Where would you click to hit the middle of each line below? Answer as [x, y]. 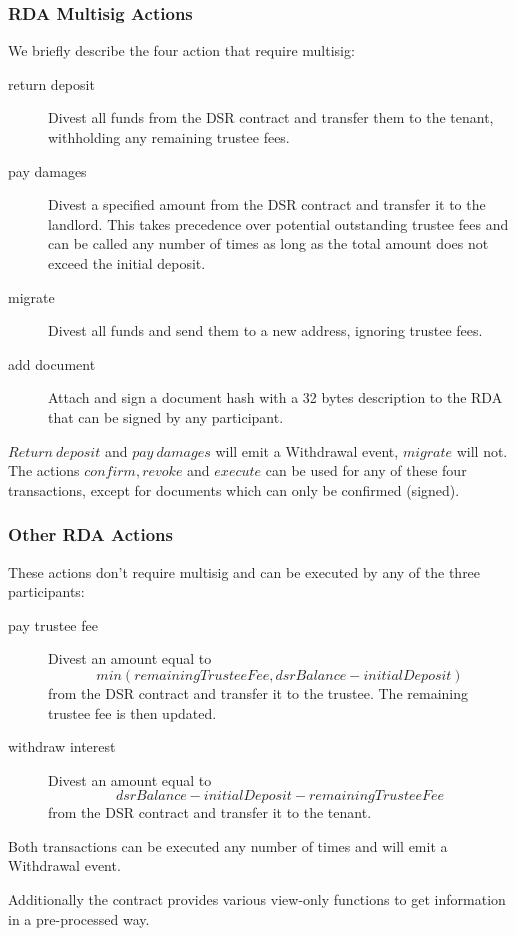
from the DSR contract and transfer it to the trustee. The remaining [258, 692]
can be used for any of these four [366, 470]
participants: [46, 591]
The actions [44, 470]
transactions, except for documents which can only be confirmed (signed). [234, 489]
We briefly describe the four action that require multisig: [181, 50]
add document [52, 363]
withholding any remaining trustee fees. [169, 137]
